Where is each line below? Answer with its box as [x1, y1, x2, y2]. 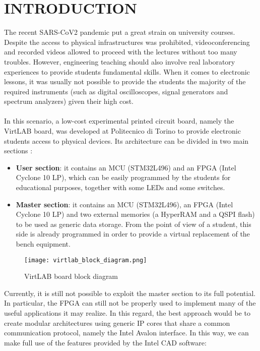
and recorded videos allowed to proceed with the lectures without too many [4, 46, 237, 57]
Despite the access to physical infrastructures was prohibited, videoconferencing [4, 36, 250, 47]
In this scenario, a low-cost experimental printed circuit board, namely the [4, 115, 234, 126]
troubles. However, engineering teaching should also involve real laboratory [4, 56, 235, 67]
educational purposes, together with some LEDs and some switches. [16, 182, 225, 193]
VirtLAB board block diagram [24, 271, 118, 281]
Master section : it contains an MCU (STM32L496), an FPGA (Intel [16, 199, 233, 209]
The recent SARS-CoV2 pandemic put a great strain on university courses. [4, 27, 235, 37]
